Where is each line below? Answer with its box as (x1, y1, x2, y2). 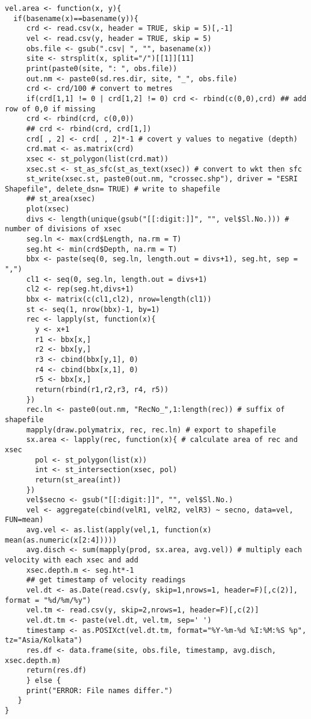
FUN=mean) (5, 515, 44, 524)
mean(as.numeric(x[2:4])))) (5, 535, 117, 544)
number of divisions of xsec (5, 225, 122, 234)
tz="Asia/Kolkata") (5, 636, 82, 645)
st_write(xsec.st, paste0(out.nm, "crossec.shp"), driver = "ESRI (26, 175, 298, 184)
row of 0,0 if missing (5, 104, 96, 113)
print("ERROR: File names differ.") (26, 686, 173, 695)
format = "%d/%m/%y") (5, 596, 91, 605)
